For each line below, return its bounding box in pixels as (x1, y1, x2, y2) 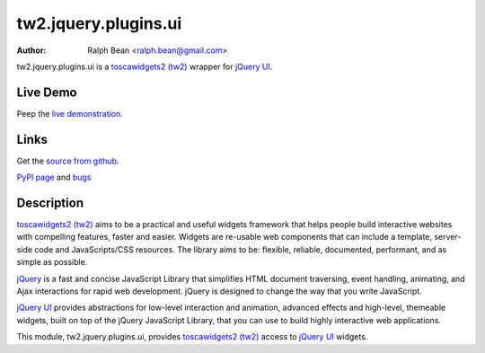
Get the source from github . (16, 155, 119, 166)
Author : (16, 45, 47, 56)
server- (434, 232, 462, 243)
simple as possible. (16, 257, 88, 268)
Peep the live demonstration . (16, 108, 123, 119)
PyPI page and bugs (16, 172, 92, 183)
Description (16, 195, 84, 210)
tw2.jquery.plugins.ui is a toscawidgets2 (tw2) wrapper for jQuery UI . (16, 61, 273, 72)
